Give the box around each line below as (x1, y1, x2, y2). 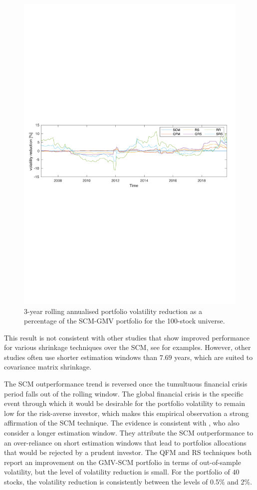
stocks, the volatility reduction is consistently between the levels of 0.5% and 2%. (4, 476, 253, 487)
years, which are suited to (174, 351, 253, 362)
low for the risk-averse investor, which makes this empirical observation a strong (4, 407, 249, 418)
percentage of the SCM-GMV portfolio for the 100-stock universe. (24, 315, 225, 326)
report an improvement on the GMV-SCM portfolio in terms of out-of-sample (4, 456, 241, 467)
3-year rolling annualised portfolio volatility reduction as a (24, 305, 202, 316)
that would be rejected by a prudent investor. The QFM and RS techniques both (4, 447, 252, 457)
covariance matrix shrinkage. (4, 361, 92, 372)
